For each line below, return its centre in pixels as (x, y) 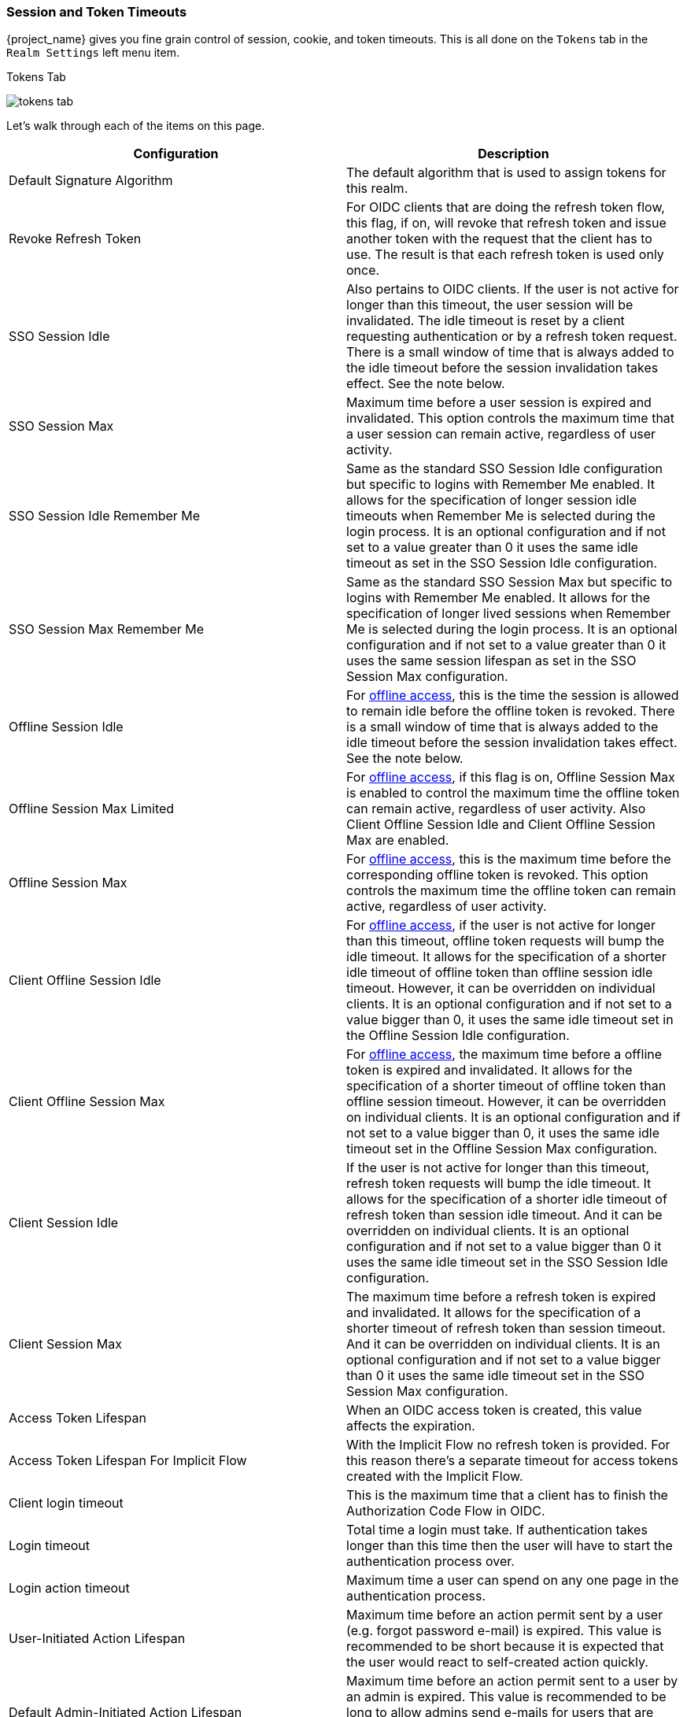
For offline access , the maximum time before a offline (504, 1055)
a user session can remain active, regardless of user (501, 434)
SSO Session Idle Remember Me (105, 516)
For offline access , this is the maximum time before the (509, 859)
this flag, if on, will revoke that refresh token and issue (506, 223)
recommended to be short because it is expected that (505, 1647)
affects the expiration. (411, 1426)
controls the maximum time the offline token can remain (512, 891)
